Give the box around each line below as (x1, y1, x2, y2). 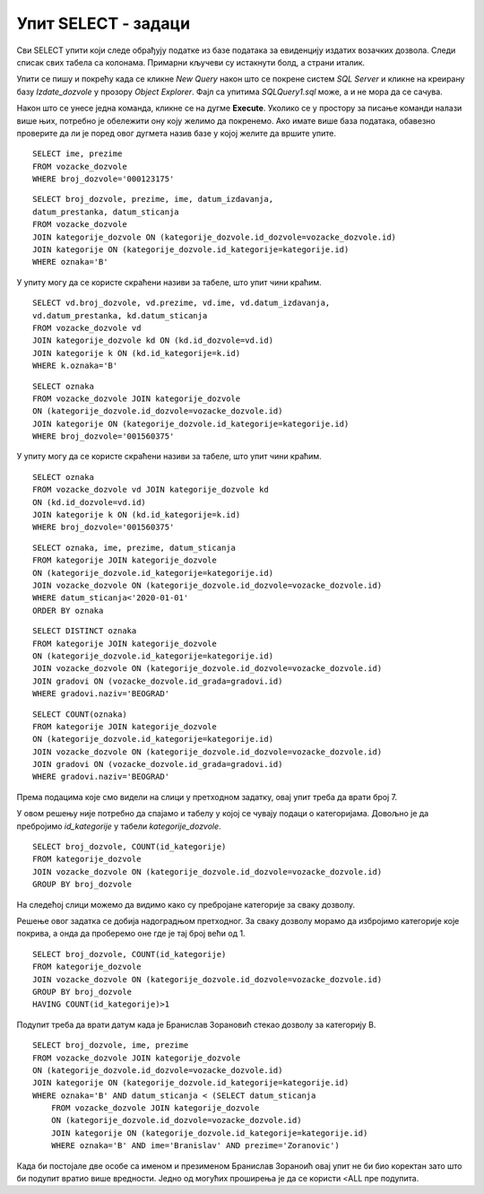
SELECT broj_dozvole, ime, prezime (32, 1041, 189, 1050)
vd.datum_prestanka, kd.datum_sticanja (32, 310, 208, 320)
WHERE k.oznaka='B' (32, 361, 118, 371)
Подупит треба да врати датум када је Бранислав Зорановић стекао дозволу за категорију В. (16, 1019, 376, 1030)
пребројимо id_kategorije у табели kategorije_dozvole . (16, 821, 221, 832)
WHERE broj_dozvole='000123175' (32, 174, 175, 184)
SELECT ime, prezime (32, 149, 123, 159)
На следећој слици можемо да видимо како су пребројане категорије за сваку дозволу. (16, 899, 356, 910)
